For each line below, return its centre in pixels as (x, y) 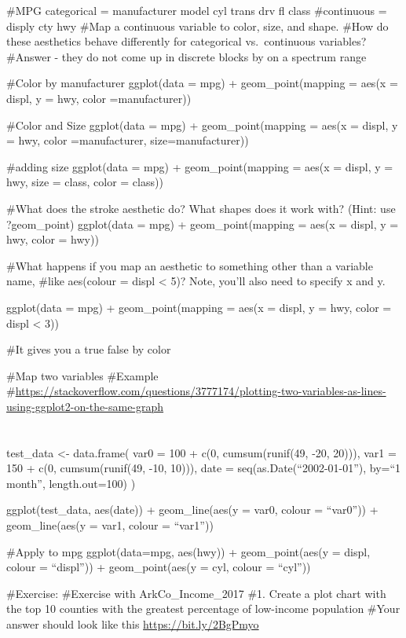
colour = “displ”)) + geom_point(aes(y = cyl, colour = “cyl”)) (159, 567)
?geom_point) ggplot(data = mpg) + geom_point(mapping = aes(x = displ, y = (203, 224)
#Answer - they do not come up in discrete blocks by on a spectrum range (187, 56)
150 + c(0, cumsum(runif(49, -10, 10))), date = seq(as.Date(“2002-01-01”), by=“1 (204, 468)
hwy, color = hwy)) (53, 239)
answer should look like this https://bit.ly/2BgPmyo (133, 624)
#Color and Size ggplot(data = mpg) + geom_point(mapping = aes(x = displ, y (202, 125)
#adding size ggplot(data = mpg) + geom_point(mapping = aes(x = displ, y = (200, 166)
